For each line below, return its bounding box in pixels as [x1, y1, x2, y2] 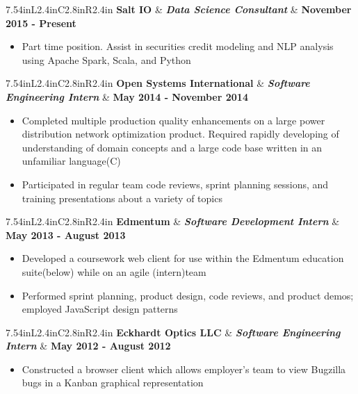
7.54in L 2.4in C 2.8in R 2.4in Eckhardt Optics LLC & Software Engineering [6, 325, 341, 339]
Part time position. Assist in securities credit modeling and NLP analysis [22, 39, 334, 54]
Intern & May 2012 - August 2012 [6, 338, 171, 353]
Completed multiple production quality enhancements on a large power [22, 113, 325, 127]
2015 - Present [6, 15, 76, 30]
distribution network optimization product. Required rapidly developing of [22, 126, 339, 141]
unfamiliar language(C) [22, 154, 121, 168]
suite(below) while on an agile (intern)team [22, 264, 206, 279]
